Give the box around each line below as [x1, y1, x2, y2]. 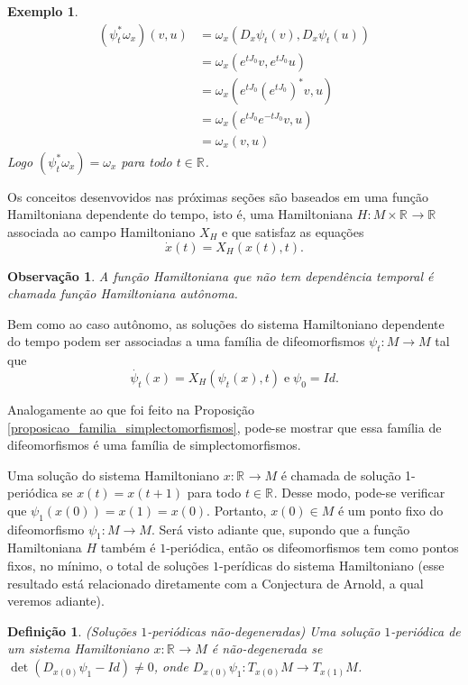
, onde [153, 657, 188, 676]
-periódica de [390, 621, 461, 640]
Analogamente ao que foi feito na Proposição [7, 399, 255, 418]
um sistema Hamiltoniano [7, 639, 150, 658]
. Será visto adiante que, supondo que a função [151, 519, 410, 538]
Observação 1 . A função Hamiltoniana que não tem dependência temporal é [7, 266, 434, 285]
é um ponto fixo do [337, 500, 444, 519]
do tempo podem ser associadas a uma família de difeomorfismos [7, 332, 365, 351]
